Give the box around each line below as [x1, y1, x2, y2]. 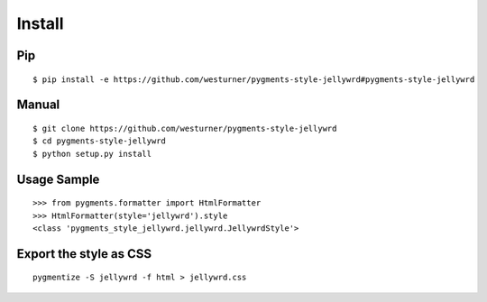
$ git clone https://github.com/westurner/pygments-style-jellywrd [32, 123, 337, 133]
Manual [16, 97, 60, 113]
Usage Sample [16, 171, 100, 187]
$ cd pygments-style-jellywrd [32, 136, 167, 146]
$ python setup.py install [32, 149, 152, 159]
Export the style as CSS [16, 246, 152, 261]
